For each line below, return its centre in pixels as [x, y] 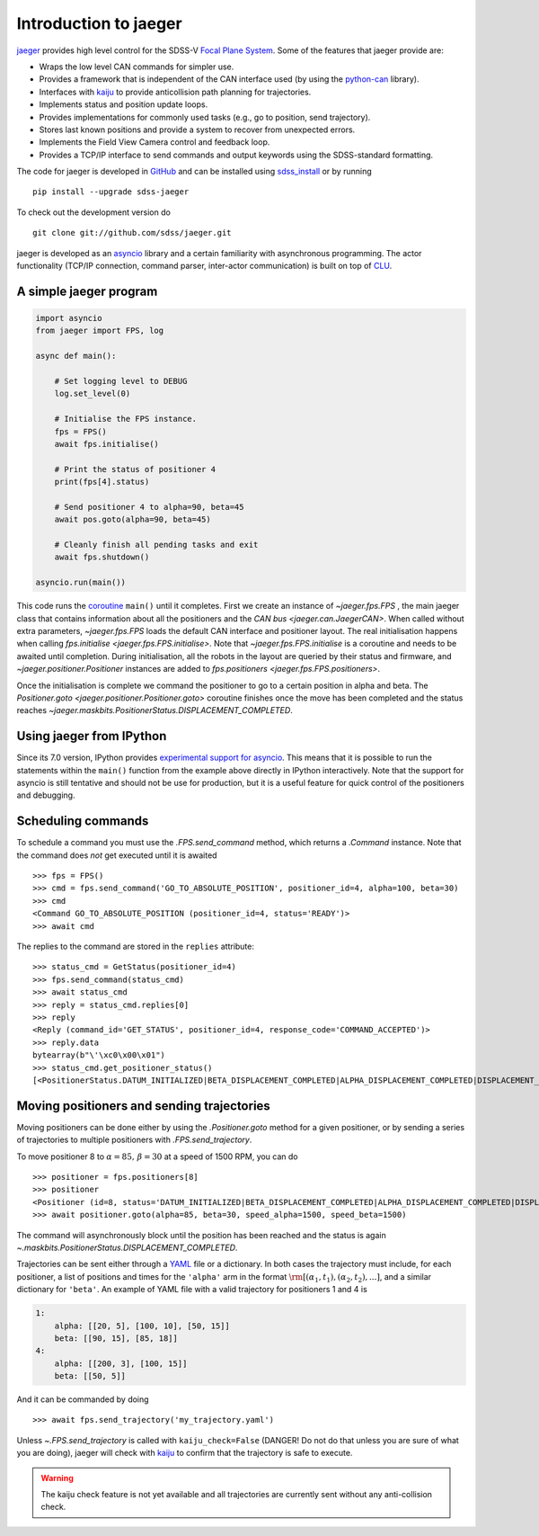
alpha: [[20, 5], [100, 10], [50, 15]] [142, 1326]
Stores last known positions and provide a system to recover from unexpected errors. [197, 129]
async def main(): [76, 356]
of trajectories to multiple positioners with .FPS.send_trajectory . [134, 1140]
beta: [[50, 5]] [90, 1376]
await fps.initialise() [106, 444]
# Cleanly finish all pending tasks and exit [156, 545]
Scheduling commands [83, 822]
